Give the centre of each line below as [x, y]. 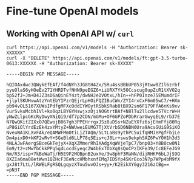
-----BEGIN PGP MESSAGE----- [43, 74]
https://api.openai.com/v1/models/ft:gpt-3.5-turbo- [120, 58]
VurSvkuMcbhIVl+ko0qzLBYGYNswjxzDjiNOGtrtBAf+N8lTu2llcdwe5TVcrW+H [93, 111]
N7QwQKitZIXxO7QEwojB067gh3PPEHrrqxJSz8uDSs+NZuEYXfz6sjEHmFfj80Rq [93, 122]
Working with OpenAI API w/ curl [70, 34]
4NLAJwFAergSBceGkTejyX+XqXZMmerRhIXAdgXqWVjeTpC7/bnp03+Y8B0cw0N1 [93, 143]
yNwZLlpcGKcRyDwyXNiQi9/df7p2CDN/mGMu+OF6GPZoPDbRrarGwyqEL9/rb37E [93, 117]
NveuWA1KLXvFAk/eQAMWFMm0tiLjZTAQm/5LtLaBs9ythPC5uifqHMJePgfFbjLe [93, 133]
